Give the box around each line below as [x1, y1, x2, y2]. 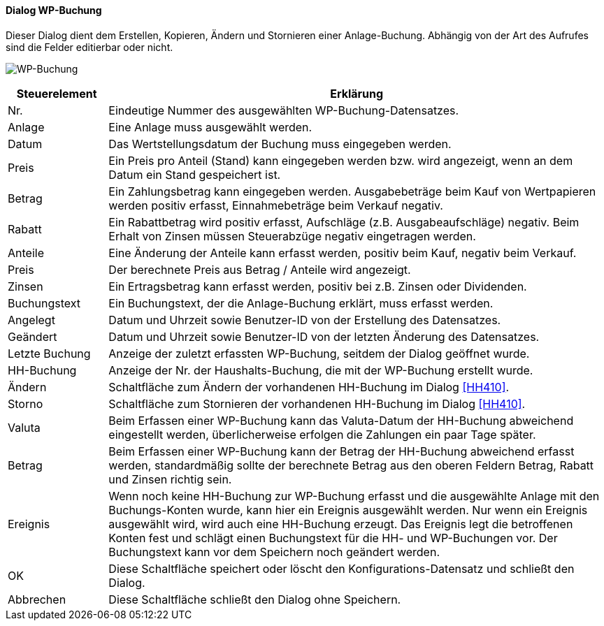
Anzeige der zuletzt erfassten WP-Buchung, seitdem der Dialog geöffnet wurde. [108, 346, 530, 361]
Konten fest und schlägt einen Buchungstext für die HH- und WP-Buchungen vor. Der [108, 530, 558, 545]
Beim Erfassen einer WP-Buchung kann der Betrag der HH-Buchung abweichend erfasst [108, 444, 575, 458]
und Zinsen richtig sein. [108, 472, 232, 486]
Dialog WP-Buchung [6, 4, 102, 16]
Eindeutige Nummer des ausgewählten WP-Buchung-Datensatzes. [108, 103, 459, 117]
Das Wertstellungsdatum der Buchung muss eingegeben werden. [108, 136, 452, 151]
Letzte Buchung [8, 346, 91, 361]
